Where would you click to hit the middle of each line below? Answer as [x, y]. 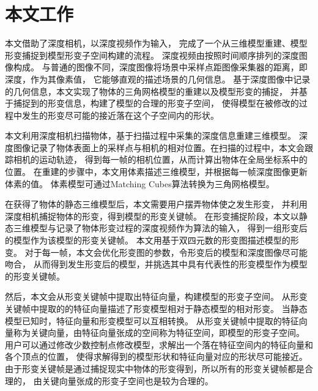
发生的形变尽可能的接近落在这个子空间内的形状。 [120, 115]
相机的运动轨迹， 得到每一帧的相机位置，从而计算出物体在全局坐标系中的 [160, 159]
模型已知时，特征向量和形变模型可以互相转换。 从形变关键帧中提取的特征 [152, 320]
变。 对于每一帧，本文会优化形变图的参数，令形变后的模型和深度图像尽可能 [156, 252]
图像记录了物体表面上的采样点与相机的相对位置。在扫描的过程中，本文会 [159, 147]
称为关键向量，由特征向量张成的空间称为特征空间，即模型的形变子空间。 [159, 333]
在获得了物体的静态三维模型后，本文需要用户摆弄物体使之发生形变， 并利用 [156, 204]
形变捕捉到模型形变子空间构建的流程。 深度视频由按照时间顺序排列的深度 [152, 55]
